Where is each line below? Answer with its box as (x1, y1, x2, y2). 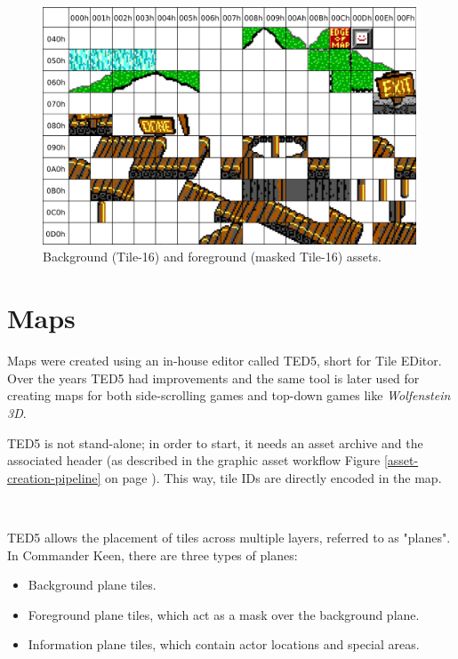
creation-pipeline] (7, 468, 101, 486)
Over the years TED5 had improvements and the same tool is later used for (7, 368, 420, 387)
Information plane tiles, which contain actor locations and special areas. (28, 635, 420, 654)
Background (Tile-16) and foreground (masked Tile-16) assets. (43, 247, 382, 266)
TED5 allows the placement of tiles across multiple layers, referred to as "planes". (7, 527, 451, 546)
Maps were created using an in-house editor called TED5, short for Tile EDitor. (7, 351, 442, 370)
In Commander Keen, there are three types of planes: (7, 545, 298, 564)
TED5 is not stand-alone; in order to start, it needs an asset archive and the (7, 433, 423, 452)
